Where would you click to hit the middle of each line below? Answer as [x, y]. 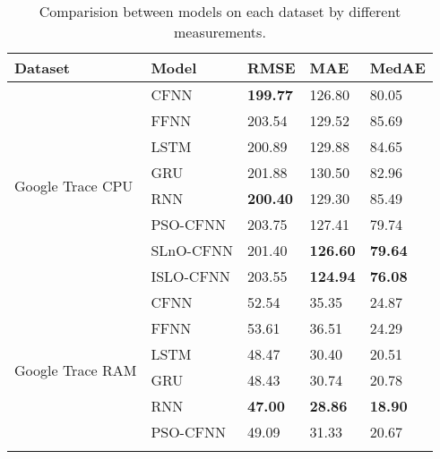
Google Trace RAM [76, 370]
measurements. [220, 32]
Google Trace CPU [74, 185]
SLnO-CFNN [192, 250]
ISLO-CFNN [190, 276]
